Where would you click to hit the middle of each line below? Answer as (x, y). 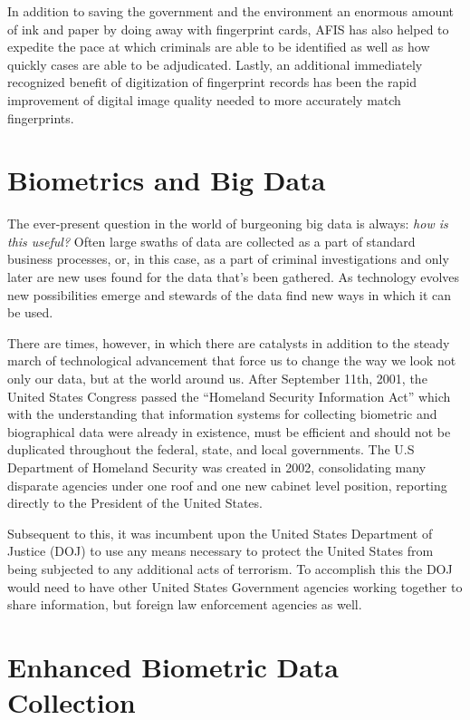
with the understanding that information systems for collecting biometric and (222, 414)
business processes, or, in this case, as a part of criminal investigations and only (228, 259)
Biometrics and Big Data (167, 180)
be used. (30, 312)
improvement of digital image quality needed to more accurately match (204, 99)
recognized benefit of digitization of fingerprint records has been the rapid (212, 82)
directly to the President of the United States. (135, 503)
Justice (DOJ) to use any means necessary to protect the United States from (221, 551)
